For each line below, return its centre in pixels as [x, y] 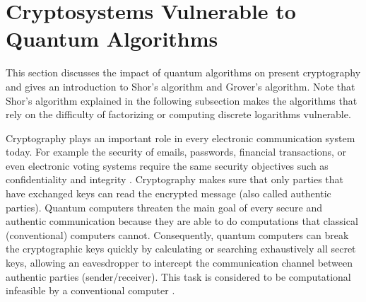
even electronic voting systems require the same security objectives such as [167, 165]
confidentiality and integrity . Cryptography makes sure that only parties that [175, 179]
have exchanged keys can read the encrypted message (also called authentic [169, 193]
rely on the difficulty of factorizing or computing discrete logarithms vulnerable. [178, 114]
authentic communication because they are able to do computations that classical [182, 221]
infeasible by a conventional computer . [90, 290]
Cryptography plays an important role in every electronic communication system [181, 138]
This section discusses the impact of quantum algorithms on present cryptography [183, 72]
